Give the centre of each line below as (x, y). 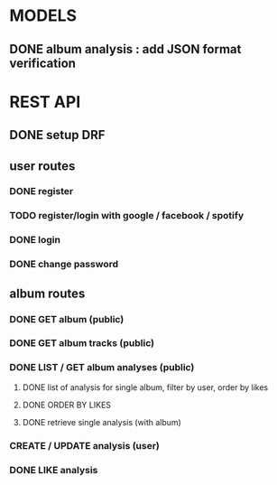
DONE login (35, 240)
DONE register (42, 191)
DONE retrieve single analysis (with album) (102, 422)
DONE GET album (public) (67, 319)
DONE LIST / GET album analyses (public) (102, 368)
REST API (45, 102)
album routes (47, 293)
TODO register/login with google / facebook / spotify (127, 216)
